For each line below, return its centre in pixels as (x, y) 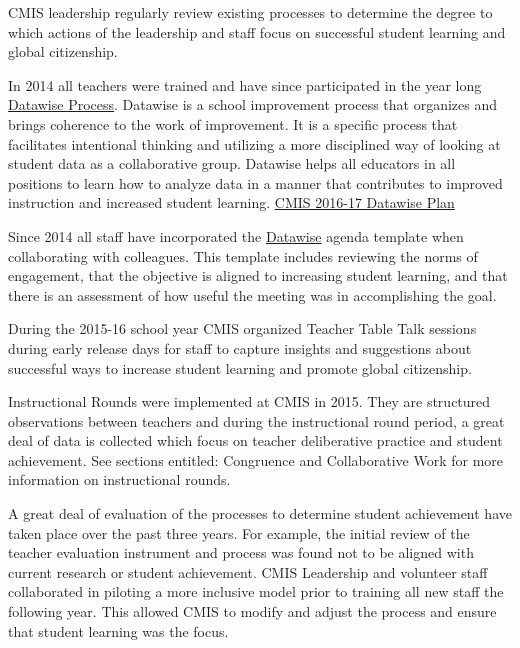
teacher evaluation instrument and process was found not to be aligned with (241, 552)
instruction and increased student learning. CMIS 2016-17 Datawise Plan (231, 202)
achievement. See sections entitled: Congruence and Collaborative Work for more (255, 459)
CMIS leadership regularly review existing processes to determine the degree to (250, 12)
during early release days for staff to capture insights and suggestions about (240, 347)
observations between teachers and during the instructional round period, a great (256, 420)
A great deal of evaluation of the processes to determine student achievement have (260, 513)
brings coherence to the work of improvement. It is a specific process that (233, 123)
